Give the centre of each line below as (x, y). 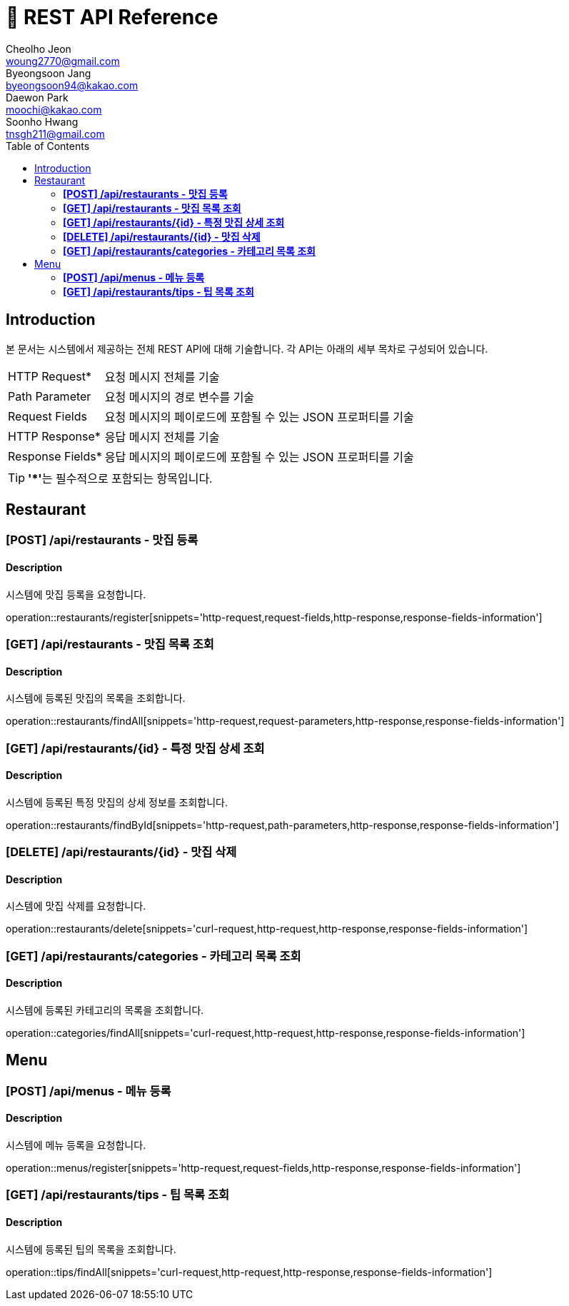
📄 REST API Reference (112, 17)
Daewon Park (37, 97)
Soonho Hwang (42, 121)
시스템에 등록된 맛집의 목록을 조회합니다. (96, 698)
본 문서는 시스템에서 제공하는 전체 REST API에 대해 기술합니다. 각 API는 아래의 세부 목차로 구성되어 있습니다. (247, 348)
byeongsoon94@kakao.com (72, 85)
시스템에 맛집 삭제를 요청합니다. (76, 906)
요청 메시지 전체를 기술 (162, 377)
